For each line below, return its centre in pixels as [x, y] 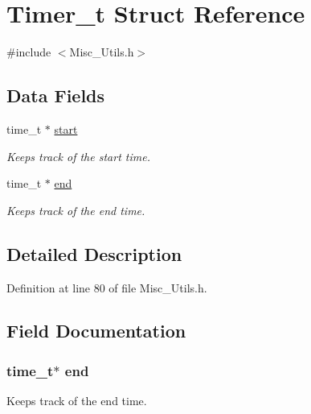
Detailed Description [94, 253]
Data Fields [56, 95]
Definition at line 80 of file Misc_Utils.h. [107, 287]
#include [29, 52]
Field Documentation [96, 331]
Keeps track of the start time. [78, 156]
